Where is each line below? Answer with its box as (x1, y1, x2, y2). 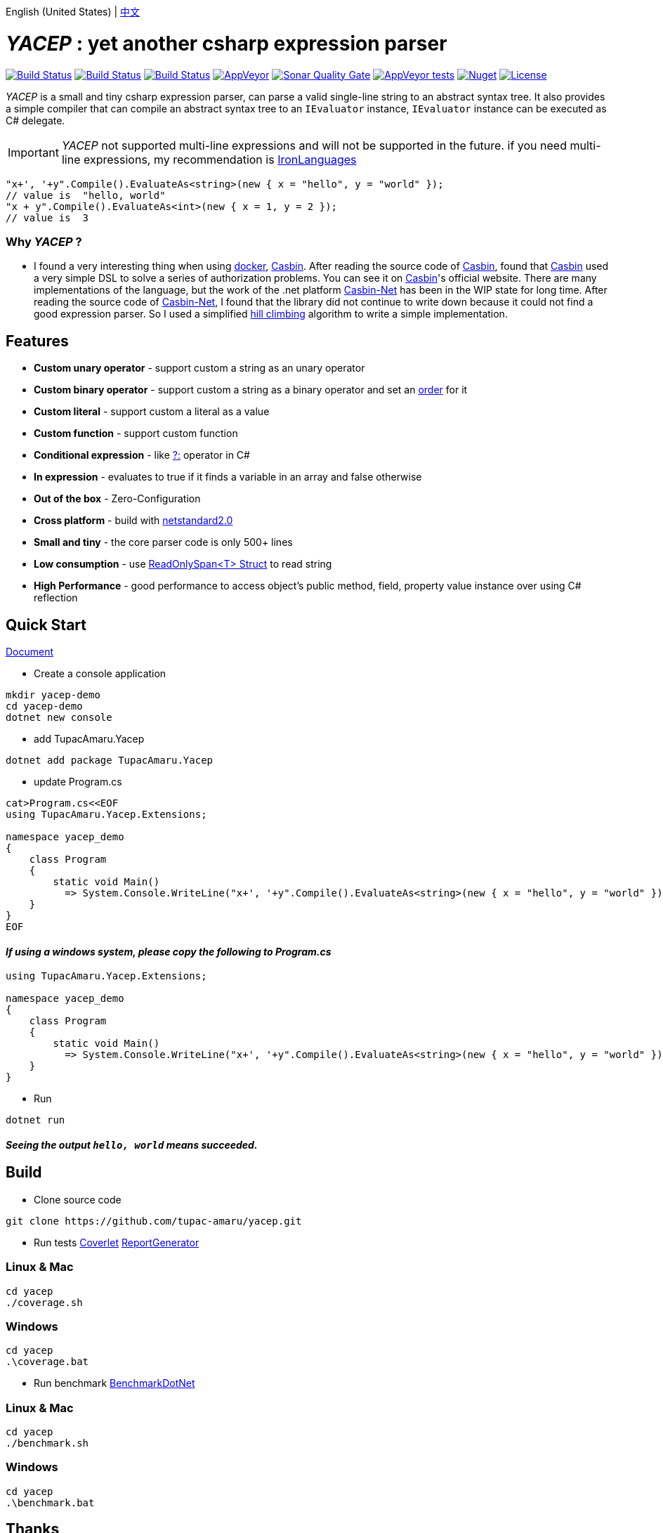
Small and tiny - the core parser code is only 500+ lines (34, 536, 293, 549)
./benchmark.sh (6, 1437, 89, 1449)
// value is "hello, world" (6, 189, 166, 201)
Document (6, 645, 54, 658)
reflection (34, 592, 78, 604)
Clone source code (34, 1193, 122, 1206)
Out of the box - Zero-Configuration (34, 492, 201, 505)
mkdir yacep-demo (6, 689, 100, 700)
